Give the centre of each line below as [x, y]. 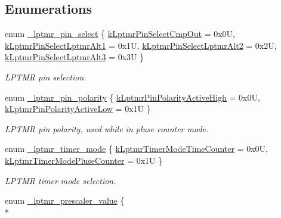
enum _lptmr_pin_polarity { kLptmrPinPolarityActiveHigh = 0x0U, [132, 97]
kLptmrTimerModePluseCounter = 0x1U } [84, 160]
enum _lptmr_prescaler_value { [65, 200]
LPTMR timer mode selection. [61, 180]
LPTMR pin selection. [46, 77]
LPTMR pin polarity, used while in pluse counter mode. [107, 128]
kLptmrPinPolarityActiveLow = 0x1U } [78, 109]
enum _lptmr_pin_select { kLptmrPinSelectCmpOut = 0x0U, [120, 34]
